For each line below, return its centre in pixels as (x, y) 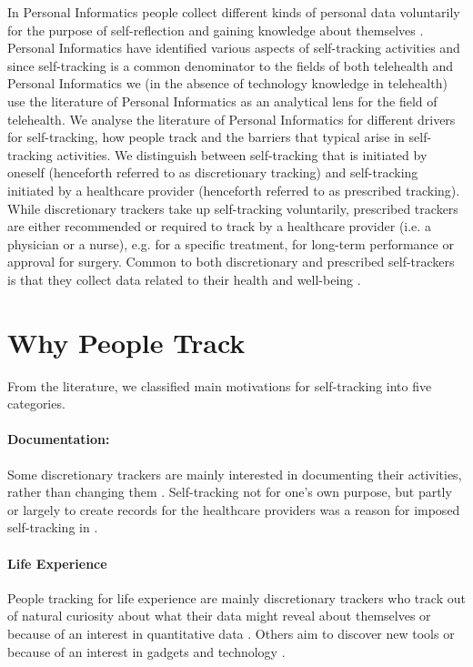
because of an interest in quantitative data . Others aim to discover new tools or (231, 633)
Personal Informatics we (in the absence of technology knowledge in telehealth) (227, 83)
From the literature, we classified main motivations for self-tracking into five (220, 385)
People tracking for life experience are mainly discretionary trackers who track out (236, 597)
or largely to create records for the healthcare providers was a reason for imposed (234, 509)
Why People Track (126, 342)
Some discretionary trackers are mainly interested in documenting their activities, (235, 474)
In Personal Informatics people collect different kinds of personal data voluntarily (234, 12)
